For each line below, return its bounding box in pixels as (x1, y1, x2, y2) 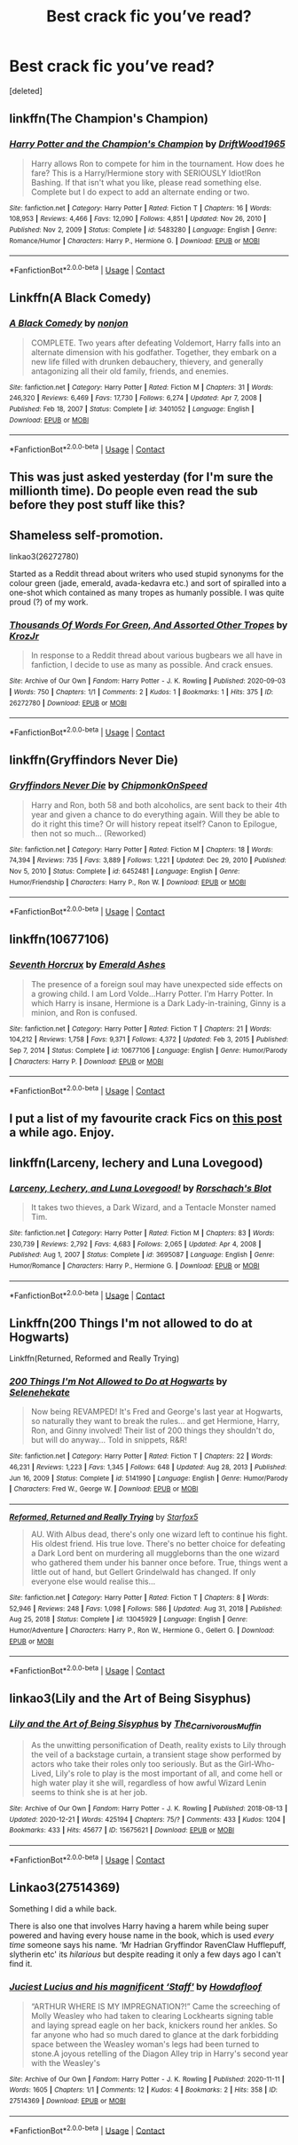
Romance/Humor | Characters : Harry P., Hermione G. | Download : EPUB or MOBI (9, 236, 260, 245)
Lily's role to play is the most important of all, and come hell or (55, 1768, 283, 1778)
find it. (9, 1959, 33, 1969)
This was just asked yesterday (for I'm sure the (9, 470, 274, 485)
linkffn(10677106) (9, 932, 109, 947)
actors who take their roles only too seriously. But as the (30, 1758, 237, 1769)
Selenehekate (9, 1387, 71, 1399)
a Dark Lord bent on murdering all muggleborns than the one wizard (30, 1547, 280, 1559)
